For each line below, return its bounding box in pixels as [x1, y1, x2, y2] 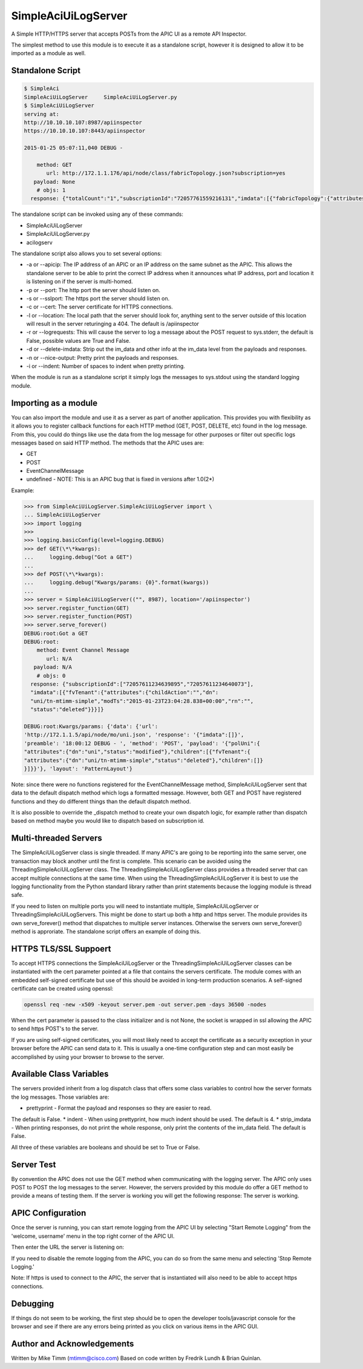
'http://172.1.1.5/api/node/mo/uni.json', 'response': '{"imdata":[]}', [24, 732, 244, 738]
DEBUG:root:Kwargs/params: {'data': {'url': [24, 723, 159, 730]
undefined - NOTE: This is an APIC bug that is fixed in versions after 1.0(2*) [26, 475, 215, 483]
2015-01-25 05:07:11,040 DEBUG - [24, 145, 123, 151]
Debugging [11, 1298, 54, 1309]
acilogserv [26, 239, 53, 246]
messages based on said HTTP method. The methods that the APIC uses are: [11, 439, 204, 446]
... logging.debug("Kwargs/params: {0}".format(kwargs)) [24, 579, 209, 586]
